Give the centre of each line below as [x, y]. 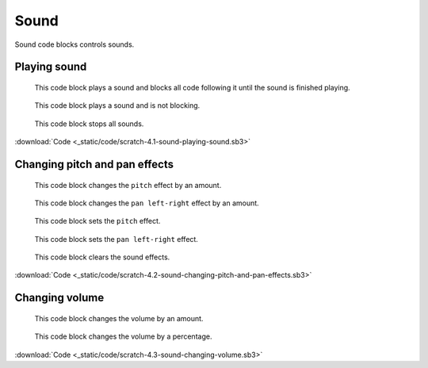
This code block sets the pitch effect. [97, 221]
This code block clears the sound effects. [102, 257]
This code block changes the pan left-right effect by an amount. [147, 203]
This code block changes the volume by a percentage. [123, 336]
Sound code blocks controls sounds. [75, 44]
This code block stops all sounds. [89, 124]
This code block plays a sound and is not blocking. [117, 105]
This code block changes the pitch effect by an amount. [128, 185]
